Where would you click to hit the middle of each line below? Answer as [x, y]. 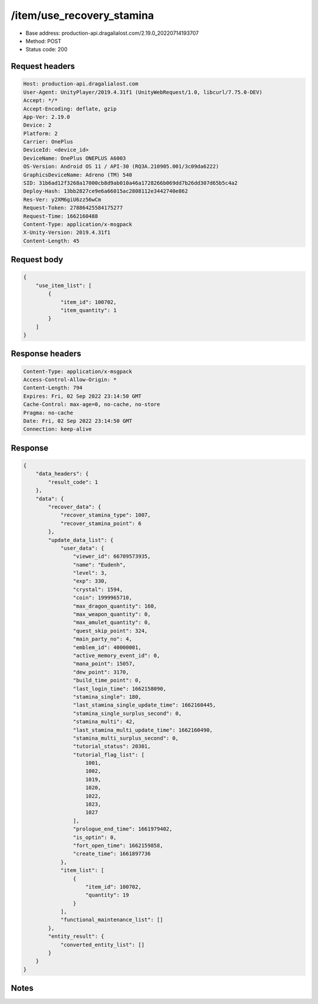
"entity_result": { [76, 936]
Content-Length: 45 [51, 241]
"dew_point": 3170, [101, 672]
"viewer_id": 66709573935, [112, 557]
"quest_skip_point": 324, [110, 631]
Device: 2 [37, 125]
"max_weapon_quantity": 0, [112, 614]
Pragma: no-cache [48, 413]
